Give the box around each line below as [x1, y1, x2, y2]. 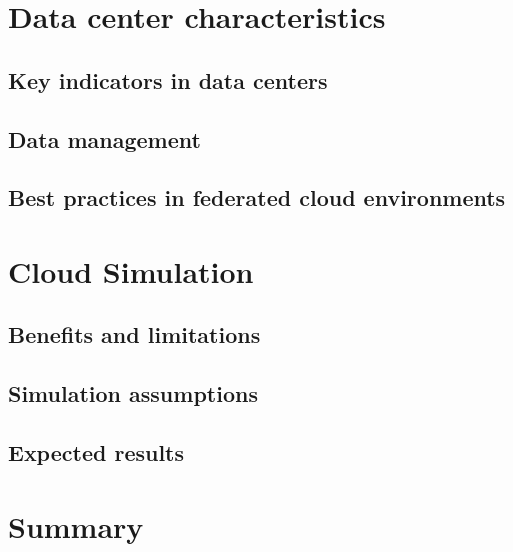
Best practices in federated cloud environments [8, 182, 506, 213]
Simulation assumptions [8, 378, 258, 409]
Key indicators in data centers [8, 64, 328, 95]
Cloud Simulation [8, 250, 254, 291]
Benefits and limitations [8, 319, 261, 350]
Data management [8, 123, 201, 154]
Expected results [8, 437, 185, 468]
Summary [8, 505, 144, 546]
